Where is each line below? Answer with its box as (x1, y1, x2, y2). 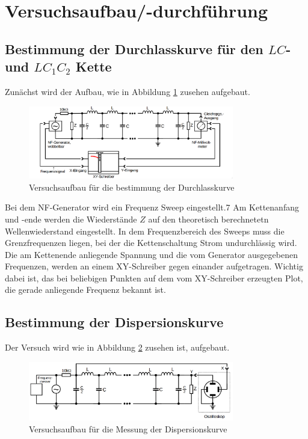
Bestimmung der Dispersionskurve (5, 313, 224, 331)
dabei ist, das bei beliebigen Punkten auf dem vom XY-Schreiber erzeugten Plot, (5, 271, 303, 284)
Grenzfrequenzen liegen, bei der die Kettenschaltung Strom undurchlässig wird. (5, 236, 297, 249)
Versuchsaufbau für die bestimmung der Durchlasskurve (29, 180, 235, 193)
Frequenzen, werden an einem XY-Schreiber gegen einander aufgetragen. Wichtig (5, 260, 303, 272)
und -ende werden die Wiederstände (5, 212, 137, 225)
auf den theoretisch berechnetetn (148, 212, 269, 225)
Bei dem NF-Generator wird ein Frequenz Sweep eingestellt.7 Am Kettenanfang (5, 201, 299, 213)
